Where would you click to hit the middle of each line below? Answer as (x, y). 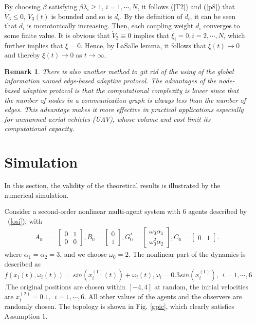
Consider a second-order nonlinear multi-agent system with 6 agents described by (126, 211)
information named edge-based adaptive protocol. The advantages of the (110, 81)
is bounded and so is (82, 16)
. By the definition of (151, 16)
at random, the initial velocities (201, 286)
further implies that (34, 45)
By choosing (23, 6)
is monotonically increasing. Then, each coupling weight (110, 26)
